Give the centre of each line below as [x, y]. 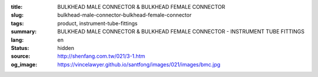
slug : [17, 15]
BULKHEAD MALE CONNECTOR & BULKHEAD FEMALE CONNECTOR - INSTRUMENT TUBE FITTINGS [181, 32]
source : [21, 56]
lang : [17, 40]
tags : [17, 23]
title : [17, 7]
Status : [20, 48]
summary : [24, 32]
